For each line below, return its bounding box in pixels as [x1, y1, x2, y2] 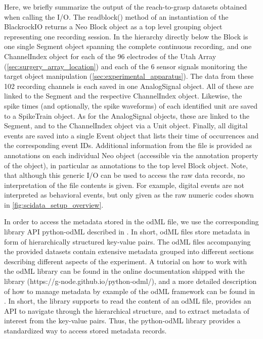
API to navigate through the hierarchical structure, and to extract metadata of [4, 305, 249, 316]
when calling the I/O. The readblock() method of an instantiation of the [4, 11, 229, 22]
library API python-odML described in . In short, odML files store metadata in [4, 226, 250, 237]
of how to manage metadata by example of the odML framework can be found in [4, 285, 255, 296]
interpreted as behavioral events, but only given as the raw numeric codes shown [4, 189, 254, 200]
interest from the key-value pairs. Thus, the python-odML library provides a [4, 315, 241, 326]
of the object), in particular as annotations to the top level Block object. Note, [4, 160, 248, 170]
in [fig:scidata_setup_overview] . [4, 199, 104, 210]
